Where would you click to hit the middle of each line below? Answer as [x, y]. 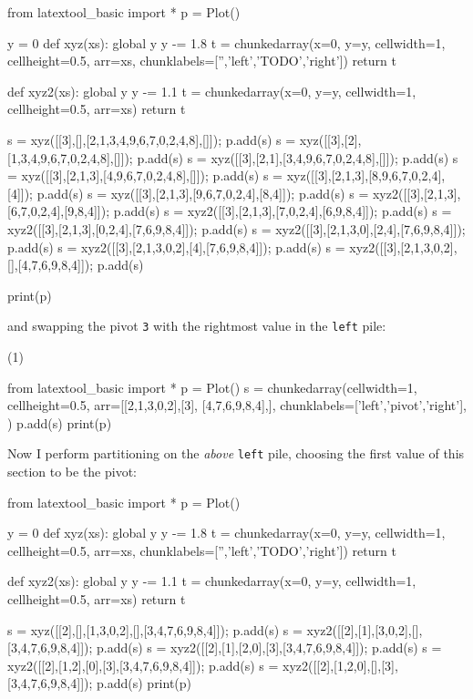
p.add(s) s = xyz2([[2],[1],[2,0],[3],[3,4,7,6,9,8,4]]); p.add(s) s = [269, 648]
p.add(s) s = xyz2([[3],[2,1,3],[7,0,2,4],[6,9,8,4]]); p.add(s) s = [283, 211]
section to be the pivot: [72, 471]
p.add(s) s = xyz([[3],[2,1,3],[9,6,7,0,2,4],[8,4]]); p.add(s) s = [203, 193]
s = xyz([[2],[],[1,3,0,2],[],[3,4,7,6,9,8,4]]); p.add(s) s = [155, 629]
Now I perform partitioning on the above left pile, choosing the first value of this [236, 453]
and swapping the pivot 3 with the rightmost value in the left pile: [197, 326]
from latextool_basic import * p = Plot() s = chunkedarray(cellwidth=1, [212, 387]
